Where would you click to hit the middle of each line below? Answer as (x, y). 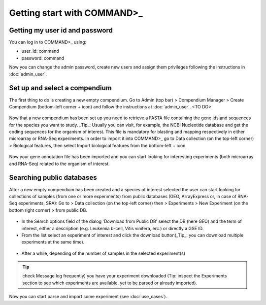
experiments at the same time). (53, 242)
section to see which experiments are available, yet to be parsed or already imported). (110, 283)
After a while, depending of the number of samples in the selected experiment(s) (103, 253)
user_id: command (40, 51)
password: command (43, 58)
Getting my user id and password (61, 30)
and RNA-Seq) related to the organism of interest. (60, 164)
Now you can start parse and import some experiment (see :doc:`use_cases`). (88, 297)
